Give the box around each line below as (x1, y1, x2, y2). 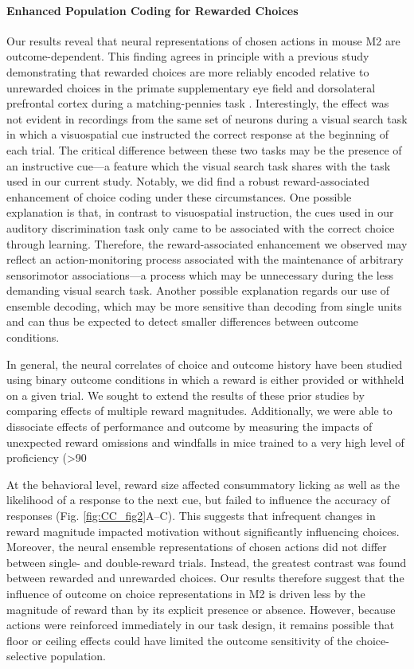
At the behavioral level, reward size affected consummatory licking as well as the (6, 475, 400, 492)
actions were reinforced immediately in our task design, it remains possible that (6, 616, 395, 633)
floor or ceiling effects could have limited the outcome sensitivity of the (6, 632, 353, 648)
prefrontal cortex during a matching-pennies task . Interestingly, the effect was (6, 95, 389, 111)
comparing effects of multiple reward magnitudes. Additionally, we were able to (6, 402, 393, 419)
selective (6, 647, 47, 664)
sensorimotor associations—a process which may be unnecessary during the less (6, 266, 393, 283)
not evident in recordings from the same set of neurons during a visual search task (6, 110, 408, 127)
